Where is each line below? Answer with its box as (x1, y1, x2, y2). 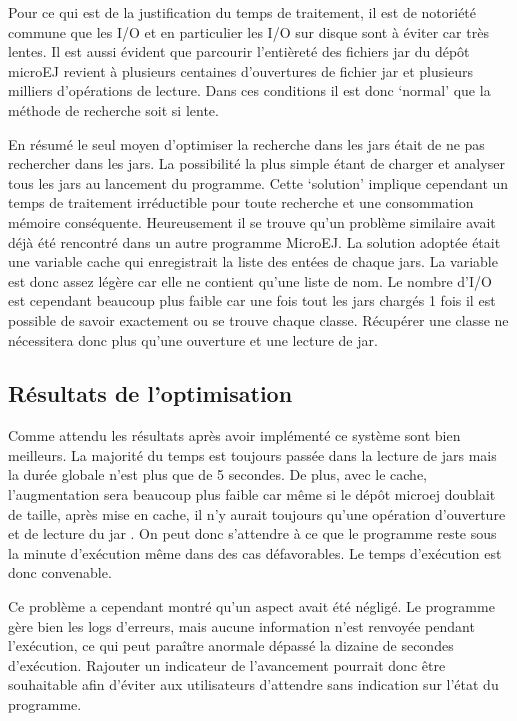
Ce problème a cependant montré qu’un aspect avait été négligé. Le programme (8, 596, 495, 617)
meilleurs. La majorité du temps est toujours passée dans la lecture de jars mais (8, 444, 497, 465)
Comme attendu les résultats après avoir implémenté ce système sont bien (8, 425, 461, 446)
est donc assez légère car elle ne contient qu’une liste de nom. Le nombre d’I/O (8, 270, 492, 291)
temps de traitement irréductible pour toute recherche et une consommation (8, 192, 474, 213)
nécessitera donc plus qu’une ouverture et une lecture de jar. (8, 329, 378, 350)
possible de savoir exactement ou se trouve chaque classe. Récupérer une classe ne (8, 309, 509, 330)
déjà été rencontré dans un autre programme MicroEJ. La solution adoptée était (8, 231, 501, 252)
